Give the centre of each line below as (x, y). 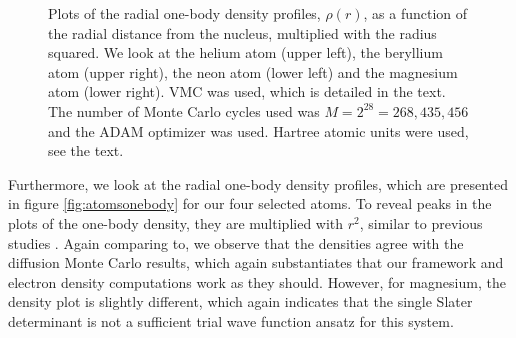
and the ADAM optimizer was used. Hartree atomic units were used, (258, 130)
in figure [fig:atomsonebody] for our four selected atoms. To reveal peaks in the (250, 203)
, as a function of (415, 13)
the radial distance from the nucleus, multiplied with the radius (242, 32)
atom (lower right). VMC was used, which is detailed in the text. (247, 91)
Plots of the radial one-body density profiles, (184, 13)
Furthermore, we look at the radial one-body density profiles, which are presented (258, 183)
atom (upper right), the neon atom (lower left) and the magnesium (253, 71)
